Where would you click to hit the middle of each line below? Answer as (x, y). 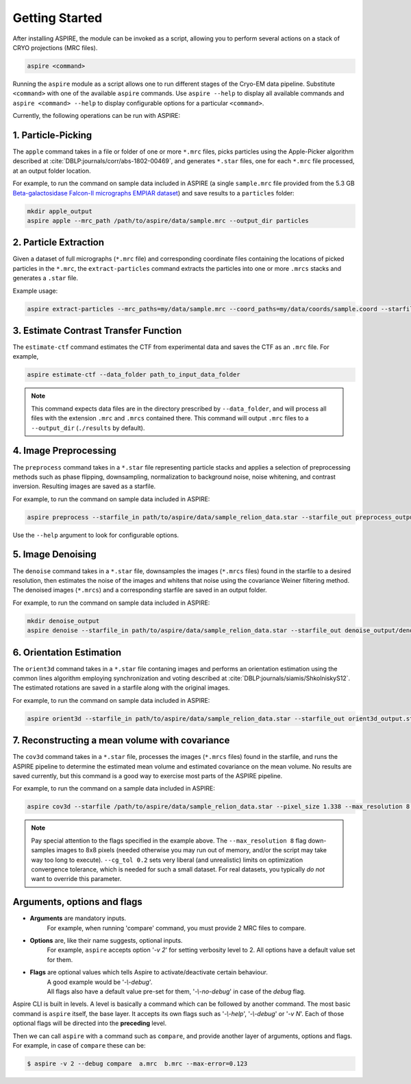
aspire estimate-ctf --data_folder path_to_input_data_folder (134, 375)
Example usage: (35, 291)
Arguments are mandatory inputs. (78, 918)
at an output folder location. (52, 171)
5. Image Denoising (55, 554)
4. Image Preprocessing (64, 451)
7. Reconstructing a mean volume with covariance (121, 740)
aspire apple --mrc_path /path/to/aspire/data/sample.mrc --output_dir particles (168, 220)
